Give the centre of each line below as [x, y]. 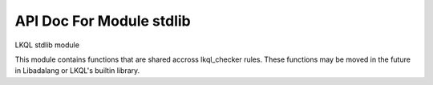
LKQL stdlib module [47, 45]
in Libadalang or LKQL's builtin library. [77, 71]
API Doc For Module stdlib [103, 21]
